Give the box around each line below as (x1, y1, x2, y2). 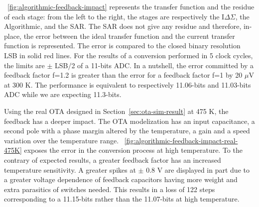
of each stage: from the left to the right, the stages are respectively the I (4, 11, 225, 21)
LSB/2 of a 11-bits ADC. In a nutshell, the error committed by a (55, 60, 254, 70)
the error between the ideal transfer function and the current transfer (23, 30, 235, 41)
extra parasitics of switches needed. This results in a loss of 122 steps (4, 184, 215, 194)
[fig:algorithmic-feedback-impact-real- (124, 135, 238, 145)
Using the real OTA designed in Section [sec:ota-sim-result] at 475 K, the (4, 105, 229, 116)
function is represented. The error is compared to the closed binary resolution (4, 40, 241, 51)
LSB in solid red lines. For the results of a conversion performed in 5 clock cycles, (4, 50, 253, 60)
